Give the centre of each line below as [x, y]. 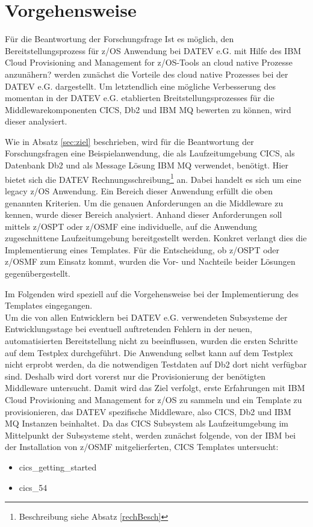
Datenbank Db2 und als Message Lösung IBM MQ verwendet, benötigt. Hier [147, 165]
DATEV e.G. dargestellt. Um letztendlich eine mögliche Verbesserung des [141, 86]
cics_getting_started [58, 467]
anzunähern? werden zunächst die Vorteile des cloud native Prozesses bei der [147, 74]
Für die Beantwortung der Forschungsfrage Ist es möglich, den [119, 39]
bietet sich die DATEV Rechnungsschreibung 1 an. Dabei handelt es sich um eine [153, 178]
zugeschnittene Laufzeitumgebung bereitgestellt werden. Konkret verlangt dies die [156, 238]
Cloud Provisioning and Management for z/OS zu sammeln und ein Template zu [153, 399]
